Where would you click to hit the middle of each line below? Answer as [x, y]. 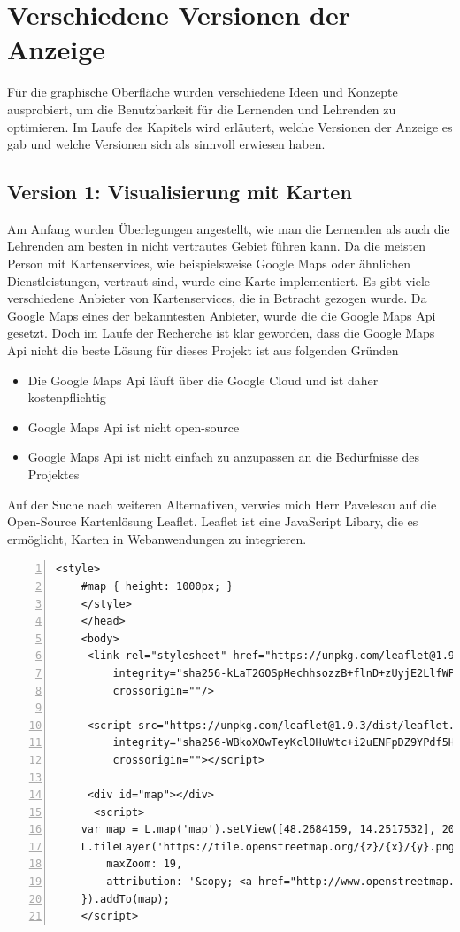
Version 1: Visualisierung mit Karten [180, 192]
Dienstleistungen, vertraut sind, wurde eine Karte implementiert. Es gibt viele [219, 280]
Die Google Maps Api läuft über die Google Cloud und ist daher [203, 380]
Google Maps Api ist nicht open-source [134, 427]
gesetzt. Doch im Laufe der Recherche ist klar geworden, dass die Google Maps [221, 333]
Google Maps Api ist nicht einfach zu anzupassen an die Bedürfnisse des [224, 457]
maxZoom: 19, [145, 864]
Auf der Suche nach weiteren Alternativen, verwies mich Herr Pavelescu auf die [222, 504]
